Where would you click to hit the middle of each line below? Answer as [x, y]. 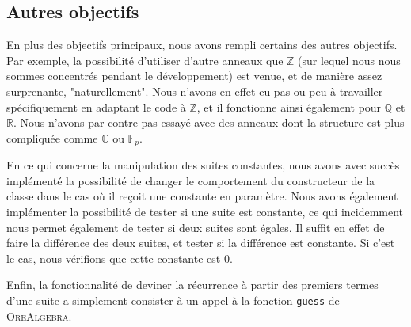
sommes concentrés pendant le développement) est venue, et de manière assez [194, 76]
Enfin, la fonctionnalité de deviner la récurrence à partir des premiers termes [192, 285]
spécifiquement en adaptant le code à [96, 106]
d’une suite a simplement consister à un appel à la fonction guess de [173, 300]
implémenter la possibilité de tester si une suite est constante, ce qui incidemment [205, 211]
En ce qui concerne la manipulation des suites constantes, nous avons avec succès [203, 165]
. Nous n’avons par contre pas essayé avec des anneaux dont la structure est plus [209, 122]
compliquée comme [52, 137]
